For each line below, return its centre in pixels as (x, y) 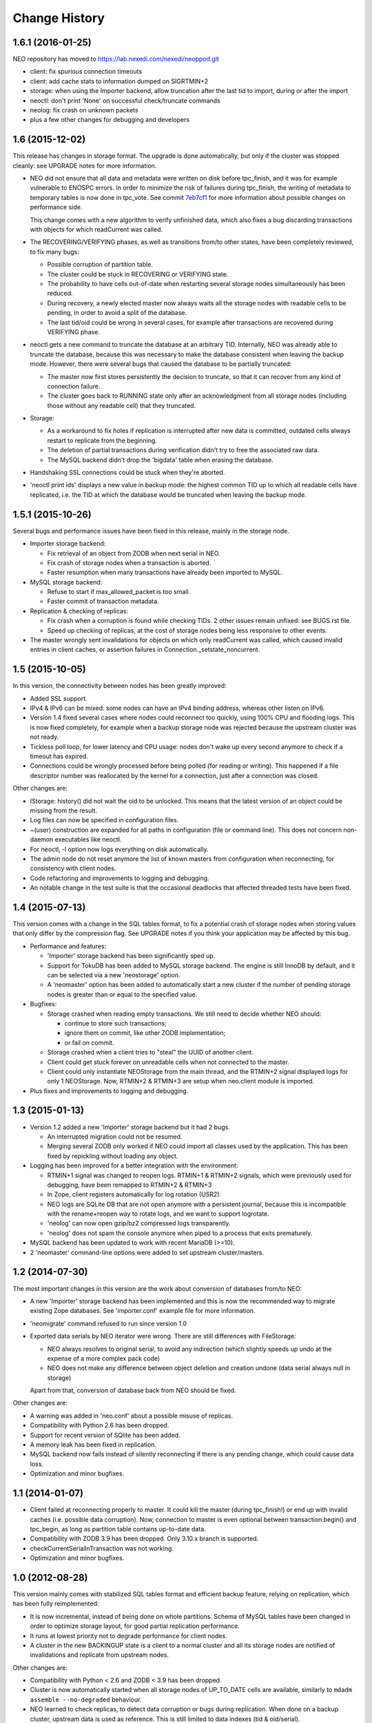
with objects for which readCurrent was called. (96, 230)
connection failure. (74, 386)
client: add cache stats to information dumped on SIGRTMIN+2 (119, 81)
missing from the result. (64, 810)
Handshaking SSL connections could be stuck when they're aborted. (127, 473)
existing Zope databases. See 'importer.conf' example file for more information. (143, 1311)
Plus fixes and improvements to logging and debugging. (109, 1091)
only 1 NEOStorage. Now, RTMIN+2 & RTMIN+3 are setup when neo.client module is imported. (181, 1081)
